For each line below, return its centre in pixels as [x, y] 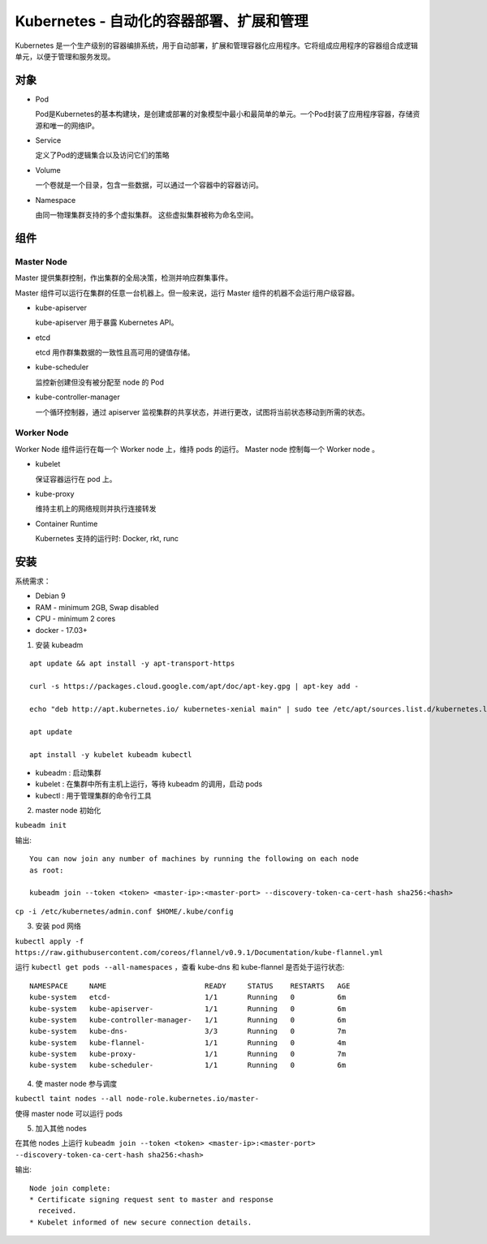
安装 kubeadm [59, 644]
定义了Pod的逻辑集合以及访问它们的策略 [102, 155]
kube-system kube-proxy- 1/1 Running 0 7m [188, 1054]
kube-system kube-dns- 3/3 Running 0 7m [188, 1031]
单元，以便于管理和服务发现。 [65, 56]
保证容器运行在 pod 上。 [76, 479]
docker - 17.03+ [62, 630]
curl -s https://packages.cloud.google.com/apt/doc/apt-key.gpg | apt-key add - [194, 687]
